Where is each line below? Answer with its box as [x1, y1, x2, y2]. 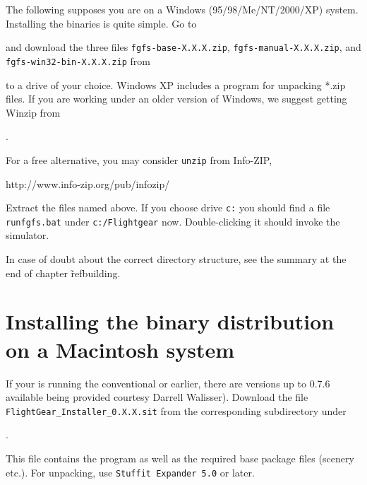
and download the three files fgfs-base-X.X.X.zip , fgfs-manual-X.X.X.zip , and [6, 40, 361, 54]
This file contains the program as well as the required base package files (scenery [6, 450, 354, 465]
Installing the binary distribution [6, 307, 335, 336]
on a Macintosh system [6, 334, 235, 363]
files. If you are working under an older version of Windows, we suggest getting [6, 91, 347, 106]
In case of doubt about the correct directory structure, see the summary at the [6, 252, 347, 267]
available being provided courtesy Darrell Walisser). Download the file [6, 390, 308, 404]
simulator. [6, 228, 49, 242]
